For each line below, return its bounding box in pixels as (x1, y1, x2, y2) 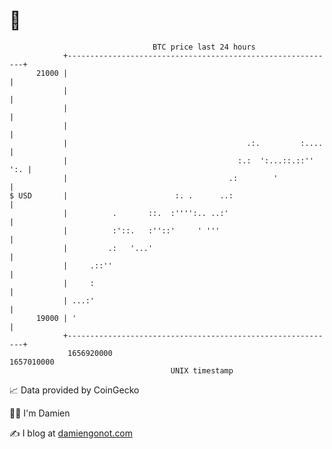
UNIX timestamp (170, 365, 234, 376)
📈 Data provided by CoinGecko (9, 384, 140, 396)
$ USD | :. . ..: (9, 190, 234, 201)
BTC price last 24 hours (152, 42, 256, 52)
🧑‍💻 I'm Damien (9, 407, 71, 419)
